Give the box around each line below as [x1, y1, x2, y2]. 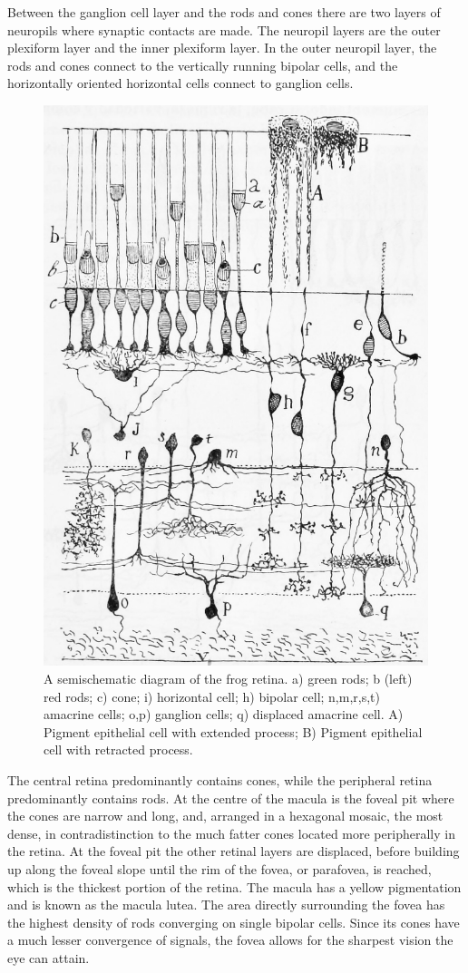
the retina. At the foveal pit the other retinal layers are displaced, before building [7, 842, 460, 861]
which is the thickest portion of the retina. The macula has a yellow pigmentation [7, 877, 462, 896]
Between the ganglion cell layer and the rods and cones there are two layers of [7, 3, 441, 21]
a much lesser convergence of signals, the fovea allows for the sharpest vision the [7, 930, 453, 949]
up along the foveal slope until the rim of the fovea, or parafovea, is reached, [7, 859, 432, 878]
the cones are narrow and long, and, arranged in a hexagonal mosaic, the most [7, 806, 444, 825]
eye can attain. [7, 948, 90, 967]
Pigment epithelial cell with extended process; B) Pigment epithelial [44, 722, 423, 741]
